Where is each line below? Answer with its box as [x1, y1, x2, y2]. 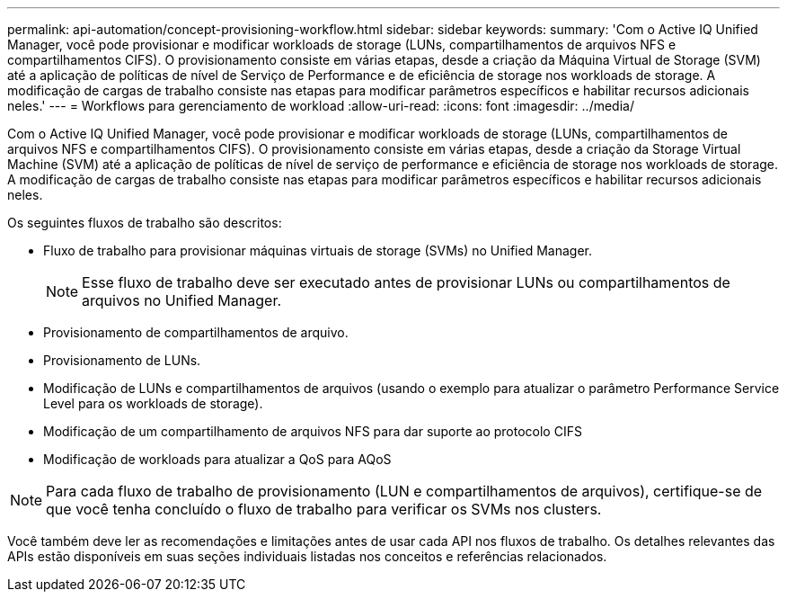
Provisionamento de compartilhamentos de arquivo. [43, 325, 349, 340]
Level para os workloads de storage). [43, 396, 263, 411]
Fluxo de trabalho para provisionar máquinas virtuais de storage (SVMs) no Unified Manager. [43, 243, 592, 258]
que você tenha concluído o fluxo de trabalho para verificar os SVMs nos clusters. [46, 500, 602, 518]
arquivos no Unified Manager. [82, 291, 282, 309]
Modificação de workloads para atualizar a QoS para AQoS [43, 451, 392, 467]
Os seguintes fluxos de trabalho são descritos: [7, 215, 282, 230]
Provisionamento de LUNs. [43, 353, 201, 368]
